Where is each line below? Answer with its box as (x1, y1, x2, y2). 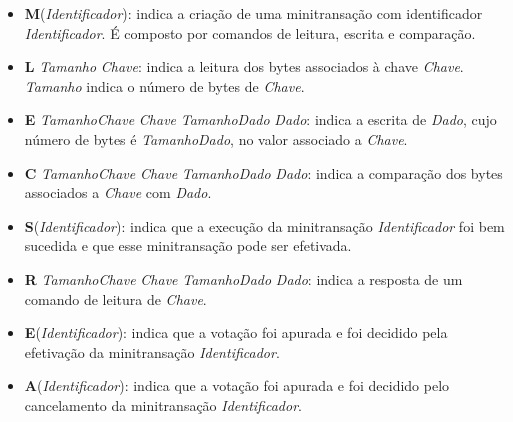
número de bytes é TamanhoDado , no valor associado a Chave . (24, 128, 408, 149)
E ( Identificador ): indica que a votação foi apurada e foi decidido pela (24, 322, 448, 343)
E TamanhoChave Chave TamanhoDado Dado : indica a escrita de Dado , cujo (24, 109, 497, 130)
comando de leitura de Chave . (24, 288, 207, 309)
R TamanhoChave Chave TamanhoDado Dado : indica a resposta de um (24, 268, 463, 289)
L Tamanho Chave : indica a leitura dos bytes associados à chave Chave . (24, 56, 464, 77)
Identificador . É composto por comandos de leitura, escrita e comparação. (24, 22, 476, 43)
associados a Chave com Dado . (24, 182, 212, 203)
